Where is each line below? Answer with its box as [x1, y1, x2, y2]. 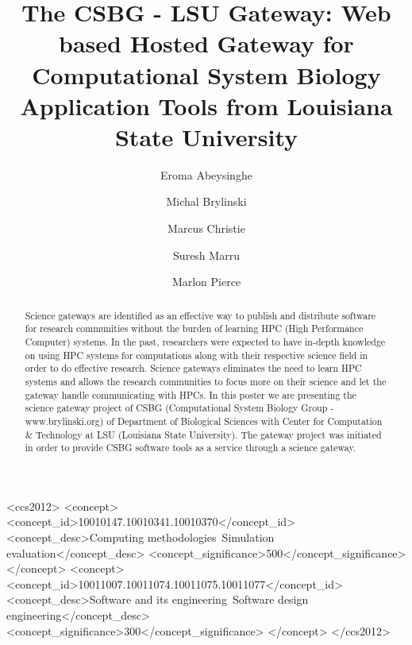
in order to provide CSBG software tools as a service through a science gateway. [25, 441, 356, 454]
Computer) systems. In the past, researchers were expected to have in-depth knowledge [25, 334, 386, 348]
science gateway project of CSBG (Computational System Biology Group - [25, 401, 334, 415]
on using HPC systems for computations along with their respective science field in [25, 348, 368, 361]
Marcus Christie [167, 220, 245, 237]
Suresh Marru [173, 246, 240, 263]
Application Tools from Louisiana [20, 89, 393, 122]
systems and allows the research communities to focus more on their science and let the [25, 374, 387, 388]
